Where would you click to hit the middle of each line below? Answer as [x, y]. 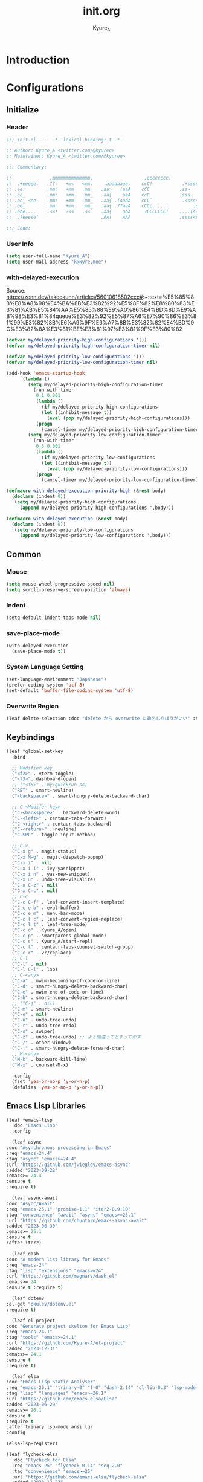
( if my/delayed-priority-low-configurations [98, 458]
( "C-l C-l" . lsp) [35, 969]
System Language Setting [45, 667]
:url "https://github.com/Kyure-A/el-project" [66, 1343]
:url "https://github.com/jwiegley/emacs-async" [69, 1165]
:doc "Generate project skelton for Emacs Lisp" [69, 1326]
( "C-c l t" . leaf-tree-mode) [50, 925]
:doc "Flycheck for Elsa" [44, 1460]
